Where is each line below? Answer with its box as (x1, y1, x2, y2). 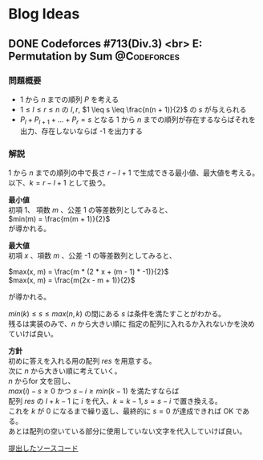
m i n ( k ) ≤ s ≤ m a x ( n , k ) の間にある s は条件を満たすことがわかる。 (8, 308, 226, 318)
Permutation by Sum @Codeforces (8, 49, 180, 63)
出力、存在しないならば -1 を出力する (19, 126, 143, 136)
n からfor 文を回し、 (8, 376, 75, 385)
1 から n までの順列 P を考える (19, 94, 119, 104)
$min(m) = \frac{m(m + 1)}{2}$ (8, 214, 111, 223)
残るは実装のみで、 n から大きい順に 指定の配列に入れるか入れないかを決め (8, 319, 255, 328)
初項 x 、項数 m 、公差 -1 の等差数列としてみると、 (8, 250, 176, 260)
